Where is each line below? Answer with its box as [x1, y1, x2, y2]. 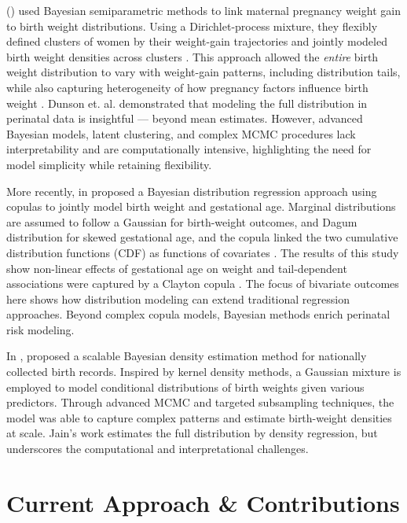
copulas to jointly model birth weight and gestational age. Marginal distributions [6, 198, 396, 215]
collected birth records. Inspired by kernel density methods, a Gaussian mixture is [6, 363, 401, 380]
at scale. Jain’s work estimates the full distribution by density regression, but [6, 425, 378, 441]
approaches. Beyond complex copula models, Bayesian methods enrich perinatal [6, 306, 390, 322]
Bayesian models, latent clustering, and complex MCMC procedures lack [6, 125, 356, 142]
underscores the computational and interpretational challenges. [6, 440, 309, 457]
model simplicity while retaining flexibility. [6, 156, 212, 172]
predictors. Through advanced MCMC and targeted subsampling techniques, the [6, 394, 394, 411]
